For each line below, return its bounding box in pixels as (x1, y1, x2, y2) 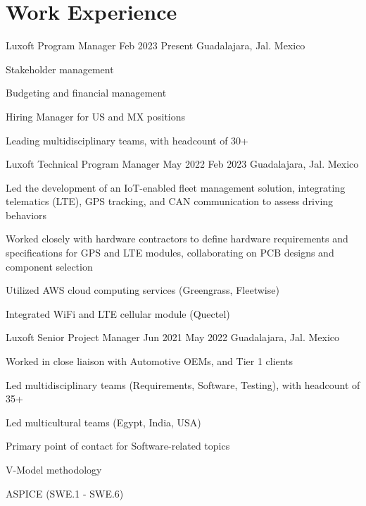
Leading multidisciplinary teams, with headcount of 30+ (6, 132, 248, 147)
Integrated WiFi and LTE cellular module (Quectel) (6, 306, 230, 321)
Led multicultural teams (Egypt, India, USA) (6, 414, 201, 429)
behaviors (6, 207, 47, 222)
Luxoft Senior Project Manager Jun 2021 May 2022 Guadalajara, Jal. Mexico (6, 330, 340, 345)
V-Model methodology (6, 462, 102, 476)
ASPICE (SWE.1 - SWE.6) (6, 486, 124, 500)
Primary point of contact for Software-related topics (6, 438, 230, 453)
